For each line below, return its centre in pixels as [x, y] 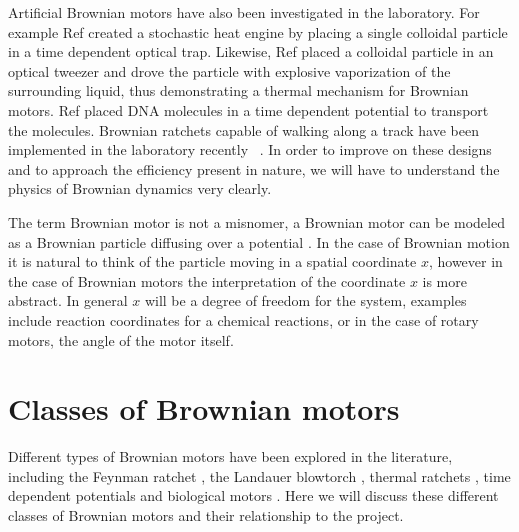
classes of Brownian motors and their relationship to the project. [206, 515]
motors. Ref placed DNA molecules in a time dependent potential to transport [248, 109]
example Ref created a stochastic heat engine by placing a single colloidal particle [258, 31]
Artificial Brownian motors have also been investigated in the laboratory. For [244, 12]
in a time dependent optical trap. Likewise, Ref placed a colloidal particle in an [251, 51]
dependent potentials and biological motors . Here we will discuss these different [253, 495]
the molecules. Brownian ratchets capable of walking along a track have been [243, 129]
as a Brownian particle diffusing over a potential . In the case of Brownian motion [259, 241]
